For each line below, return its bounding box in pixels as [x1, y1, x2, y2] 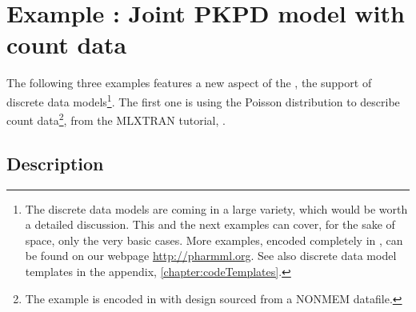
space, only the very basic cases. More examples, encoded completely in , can [25, 231, 403, 248]
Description [6, 150, 104, 175]
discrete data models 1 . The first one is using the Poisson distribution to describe [6, 90, 400, 110]
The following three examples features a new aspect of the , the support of [6, 74, 372, 91]
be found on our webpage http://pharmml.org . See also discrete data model [25, 247, 397, 264]
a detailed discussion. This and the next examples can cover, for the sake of [25, 216, 395, 233]
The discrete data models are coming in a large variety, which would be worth [25, 200, 408, 217]
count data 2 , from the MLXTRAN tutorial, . [6, 110, 226, 128]
